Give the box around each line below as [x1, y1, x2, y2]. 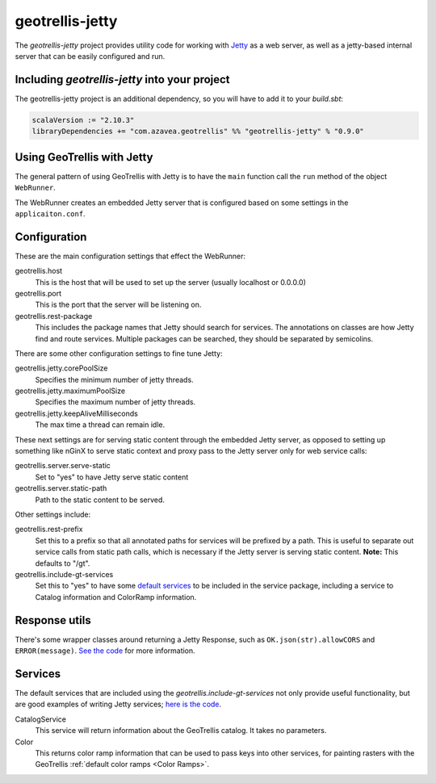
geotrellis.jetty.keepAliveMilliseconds [15, 408, 139, 418]
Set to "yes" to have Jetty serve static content [35, 472, 189, 482]
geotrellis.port [15, 288, 62, 298]
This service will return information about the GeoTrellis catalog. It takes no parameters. [35, 726, 327, 735]
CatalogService [15, 714, 67, 724]
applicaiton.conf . [15, 208, 86, 218]
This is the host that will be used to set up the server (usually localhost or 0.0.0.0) [35, 277, 307, 287]
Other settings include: [15, 509, 91, 519]
